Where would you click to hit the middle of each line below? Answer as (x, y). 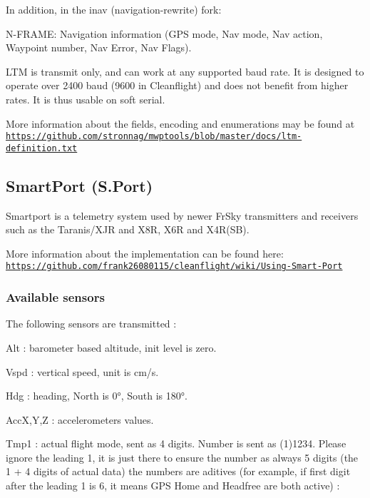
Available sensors (55, 297)
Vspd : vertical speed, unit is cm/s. (82, 371)
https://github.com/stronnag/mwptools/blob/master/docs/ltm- (154, 137)
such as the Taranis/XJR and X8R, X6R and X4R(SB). (128, 229)
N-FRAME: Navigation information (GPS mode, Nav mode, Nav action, (164, 33)
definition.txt (42, 148)
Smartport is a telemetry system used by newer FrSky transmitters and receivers (182, 215)
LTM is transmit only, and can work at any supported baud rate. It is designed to (185, 71)
